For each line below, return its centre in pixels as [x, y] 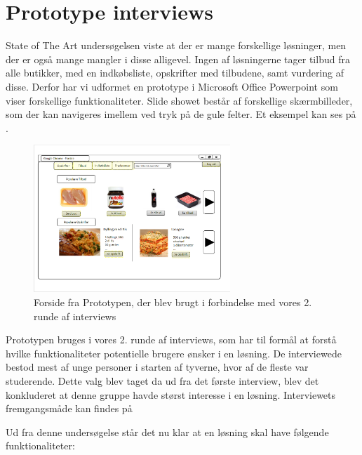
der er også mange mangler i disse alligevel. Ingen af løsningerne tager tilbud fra [178, 59]
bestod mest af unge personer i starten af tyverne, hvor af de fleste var [157, 367]
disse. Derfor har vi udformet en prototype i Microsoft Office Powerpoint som [172, 86]
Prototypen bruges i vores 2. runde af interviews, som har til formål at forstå [171, 339]
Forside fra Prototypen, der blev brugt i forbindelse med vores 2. [173, 302]
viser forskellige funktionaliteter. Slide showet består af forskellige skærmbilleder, [179, 100]
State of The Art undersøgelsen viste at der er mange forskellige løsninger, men [176, 45]
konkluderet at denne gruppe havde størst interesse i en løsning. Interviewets [171, 394]
